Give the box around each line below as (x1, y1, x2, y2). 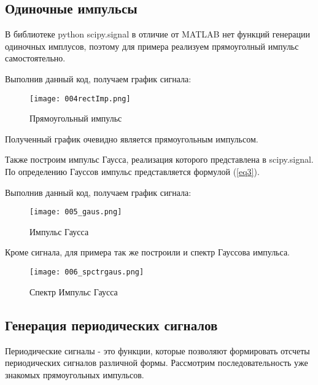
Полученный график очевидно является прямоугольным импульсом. (5, 132, 258, 145)
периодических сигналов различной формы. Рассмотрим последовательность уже (5, 356, 308, 369)
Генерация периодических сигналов (5, 315, 218, 334)
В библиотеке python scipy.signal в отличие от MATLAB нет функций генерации (5, 28, 310, 41)
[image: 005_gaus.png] (29, 208, 122, 217)
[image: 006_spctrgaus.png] (29, 268, 144, 277)
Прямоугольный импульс (29, 112, 122, 125)
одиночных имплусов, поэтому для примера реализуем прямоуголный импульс (5, 39, 299, 52)
